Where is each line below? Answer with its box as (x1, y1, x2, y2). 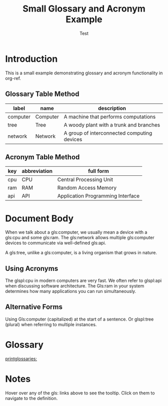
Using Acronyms (5, 264, 58, 273)
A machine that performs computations (63, 113, 156, 120)
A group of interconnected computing (63, 129, 152, 136)
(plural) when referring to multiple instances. (5, 321, 97, 327)
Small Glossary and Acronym (22, 3, 146, 15)
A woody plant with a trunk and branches (63, 121, 160, 128)
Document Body (5, 213, 74, 224)
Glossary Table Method (5, 90, 79, 98)
